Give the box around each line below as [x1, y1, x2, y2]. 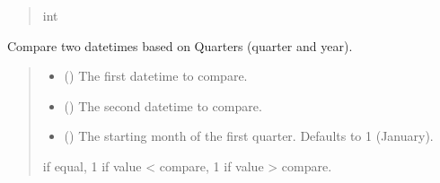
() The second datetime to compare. [64, 96, 262, 115]
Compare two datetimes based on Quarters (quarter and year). [7, 36, 353, 55]
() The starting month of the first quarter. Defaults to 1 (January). [64, 126, 434, 145]
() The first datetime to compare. [64, 66, 248, 85]
